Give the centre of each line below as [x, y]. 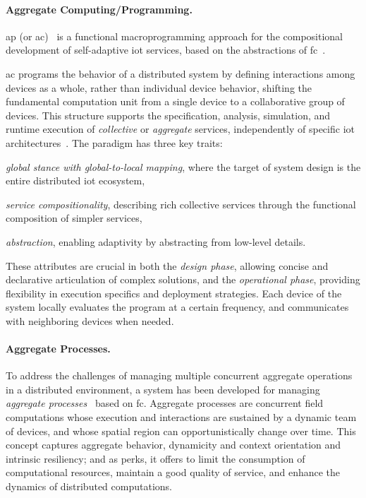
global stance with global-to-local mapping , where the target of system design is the [183, 166]
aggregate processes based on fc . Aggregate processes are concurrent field [165, 403]
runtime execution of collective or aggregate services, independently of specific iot [180, 129]
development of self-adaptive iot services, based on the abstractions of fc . [166, 50]
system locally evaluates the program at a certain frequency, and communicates [177, 307]
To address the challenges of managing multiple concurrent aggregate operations [179, 375]
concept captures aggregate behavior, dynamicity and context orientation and [173, 445]
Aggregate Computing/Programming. [99, 9]
